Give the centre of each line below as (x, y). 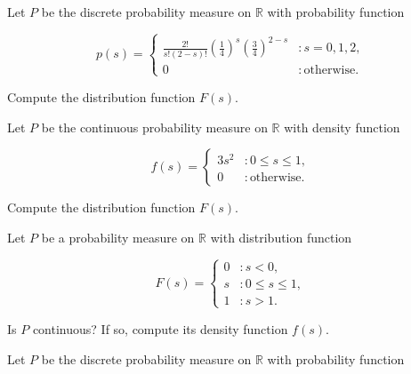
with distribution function (281, 237)
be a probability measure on (118, 237)
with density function (342, 127)
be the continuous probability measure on (154, 127)
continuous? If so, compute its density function (160, 328)
